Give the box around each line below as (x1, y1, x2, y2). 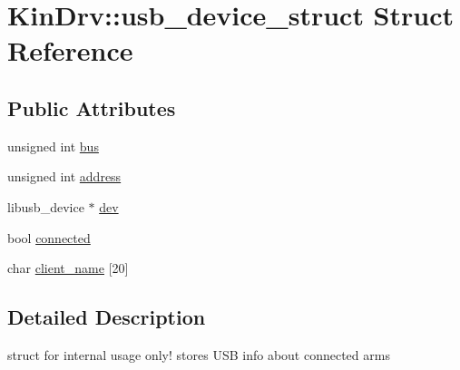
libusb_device (7, 197, 84, 216)
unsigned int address (7, 167, 122, 186)
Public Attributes (7, 93, 176, 122)
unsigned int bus (7, 136, 99, 155)
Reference (7, 32, 133, 69)
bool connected (7, 228, 91, 247)
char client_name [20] (7, 258, 129, 277)
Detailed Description (7, 303, 206, 331)
